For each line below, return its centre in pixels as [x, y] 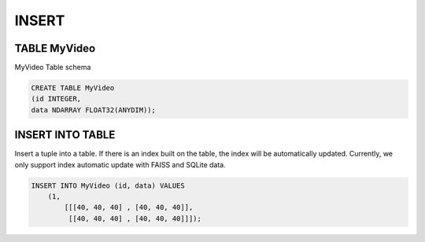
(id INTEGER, [56, 99]
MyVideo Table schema [53, 68]
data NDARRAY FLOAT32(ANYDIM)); [94, 110]
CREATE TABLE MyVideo [73, 88]
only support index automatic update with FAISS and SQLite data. [120, 164]
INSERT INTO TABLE [65, 135]
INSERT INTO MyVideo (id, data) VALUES [108, 185]
